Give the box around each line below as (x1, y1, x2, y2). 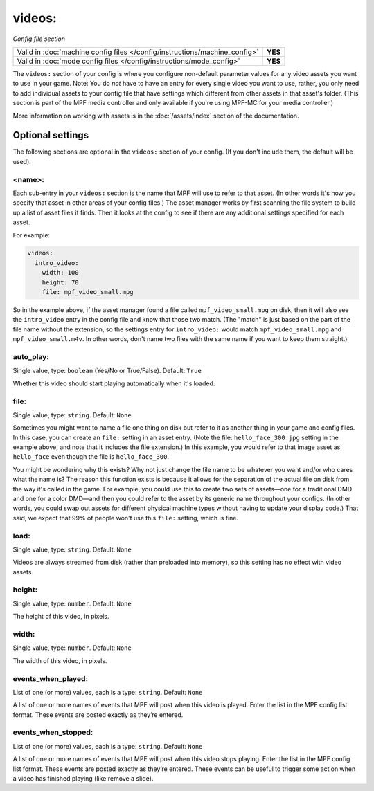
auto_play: (12, 352, 50, 361)
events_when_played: (12, 673, 89, 683)
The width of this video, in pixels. (12, 656, 107, 664)
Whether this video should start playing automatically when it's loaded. (12, 379, 215, 388)
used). (12, 157, 31, 165)
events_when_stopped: (12, 727, 93, 737)
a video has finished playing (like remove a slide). (12, 774, 154, 782)
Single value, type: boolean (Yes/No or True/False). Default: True (12, 367, 202, 375)
